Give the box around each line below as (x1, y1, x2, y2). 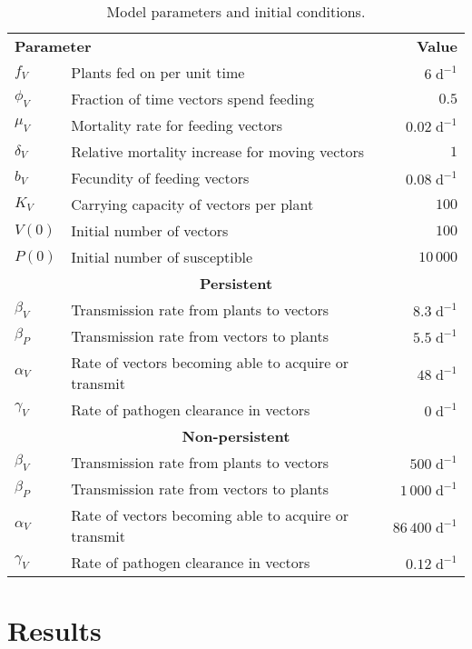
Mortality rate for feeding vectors (71, 115, 283, 135)
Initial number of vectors (71, 220, 229, 241)
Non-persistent (182, 425, 290, 446)
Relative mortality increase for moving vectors (71, 141, 365, 162)
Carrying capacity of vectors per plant (71, 194, 314, 215)
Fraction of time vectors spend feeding (71, 88, 314, 109)
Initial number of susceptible (71, 246, 253, 267)
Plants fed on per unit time (71, 62, 245, 83)
